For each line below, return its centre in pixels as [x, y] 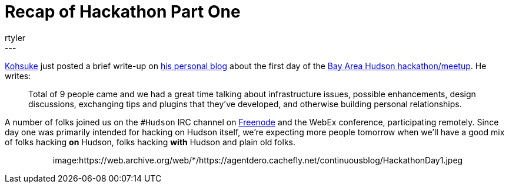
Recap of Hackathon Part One [123, 12]
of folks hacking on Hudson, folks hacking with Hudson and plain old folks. [150, 142]
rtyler [15, 37]
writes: [18, 76]
